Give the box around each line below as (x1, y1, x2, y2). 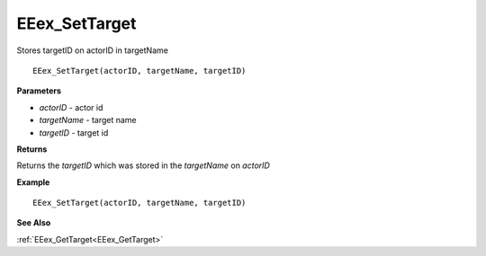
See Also (16, 217, 51, 228)
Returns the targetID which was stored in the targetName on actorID (16, 160, 270, 171)
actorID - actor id (39, 102, 103, 112)
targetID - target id (39, 127, 109, 138)
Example (16, 176, 50, 188)
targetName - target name (39, 115, 137, 126)
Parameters (16, 85, 62, 96)
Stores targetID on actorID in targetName (16, 45, 168, 56)
